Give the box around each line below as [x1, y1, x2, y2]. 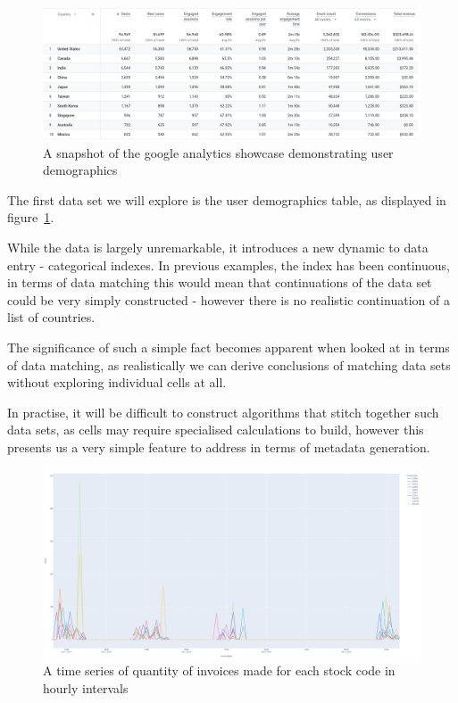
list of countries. [7, 308, 96, 327]
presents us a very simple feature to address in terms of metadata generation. [7, 437, 430, 456]
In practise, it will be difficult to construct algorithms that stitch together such [7, 402, 439, 421]
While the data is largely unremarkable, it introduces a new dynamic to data [7, 238, 429, 257]
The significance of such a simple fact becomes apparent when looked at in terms [7, 338, 450, 356]
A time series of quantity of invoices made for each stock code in [43, 661, 396, 680]
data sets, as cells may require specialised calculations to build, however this [7, 420, 424, 439]
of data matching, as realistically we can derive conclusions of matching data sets [7, 355, 451, 374]
